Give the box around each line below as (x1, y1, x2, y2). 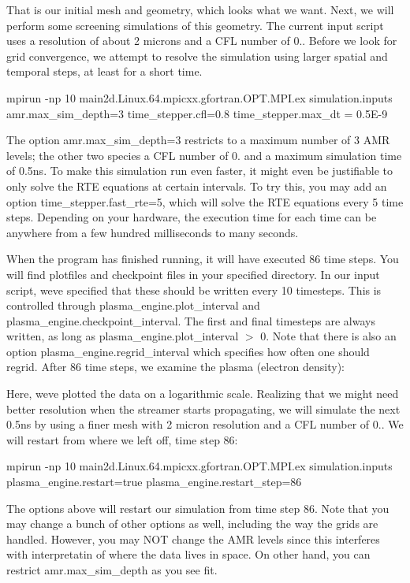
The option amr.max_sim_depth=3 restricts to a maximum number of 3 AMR (6, 132, 390, 148)
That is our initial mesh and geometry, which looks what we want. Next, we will (6, 2, 394, 17)
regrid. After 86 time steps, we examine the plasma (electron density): (6, 358, 345, 375)
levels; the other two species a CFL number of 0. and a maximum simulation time (6, 147, 402, 163)
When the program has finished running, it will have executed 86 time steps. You (6, 251, 399, 267)
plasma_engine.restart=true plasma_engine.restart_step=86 (6, 473, 302, 490)
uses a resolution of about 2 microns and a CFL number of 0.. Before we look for (6, 32, 397, 49)
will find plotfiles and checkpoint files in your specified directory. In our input (6, 266, 380, 282)
